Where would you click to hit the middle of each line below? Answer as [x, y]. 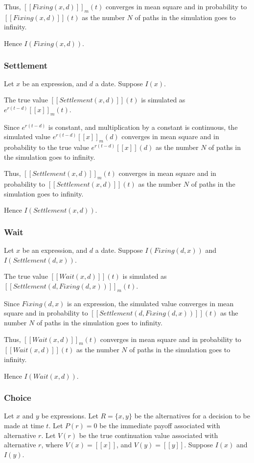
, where [52, 445]
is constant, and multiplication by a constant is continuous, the [143, 127]
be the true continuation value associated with [149, 435]
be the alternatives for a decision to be [192, 416]
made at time [24, 425]
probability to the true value [46, 147]
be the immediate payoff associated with [160, 425]
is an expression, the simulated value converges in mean [150, 303]
